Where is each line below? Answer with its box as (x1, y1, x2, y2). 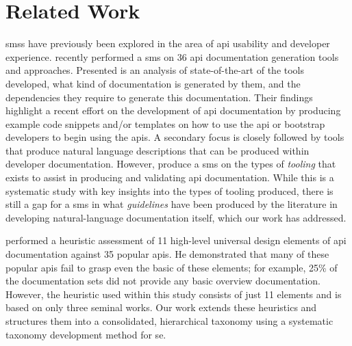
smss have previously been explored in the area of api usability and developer (5, 36, 330, 51)
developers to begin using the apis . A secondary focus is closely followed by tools (5, 130, 344, 144)
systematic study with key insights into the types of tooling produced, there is (5, 183, 334, 198)
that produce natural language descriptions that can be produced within (5, 143, 310, 157)
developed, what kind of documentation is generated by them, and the (5, 76, 301, 90)
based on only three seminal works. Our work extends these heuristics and (5, 300, 317, 315)
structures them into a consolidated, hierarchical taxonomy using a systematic (5, 314, 334, 328)
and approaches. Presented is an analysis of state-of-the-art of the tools (5, 63, 305, 77)
